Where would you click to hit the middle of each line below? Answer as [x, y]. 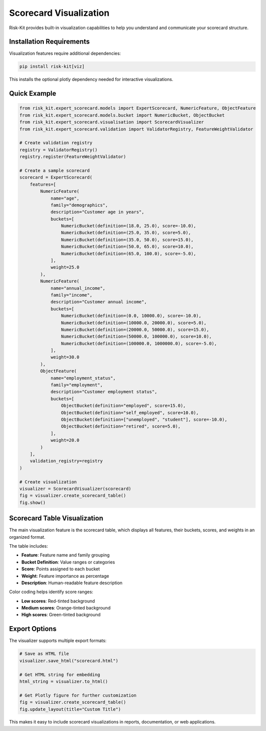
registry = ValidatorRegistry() [59, 150]
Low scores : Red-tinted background [58, 601]
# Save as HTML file [44, 654]
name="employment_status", [83, 378]
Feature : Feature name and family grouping [66, 555]
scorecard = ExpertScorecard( [56, 177]
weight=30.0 [65, 357]
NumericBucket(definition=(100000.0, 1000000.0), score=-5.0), [139, 343]
